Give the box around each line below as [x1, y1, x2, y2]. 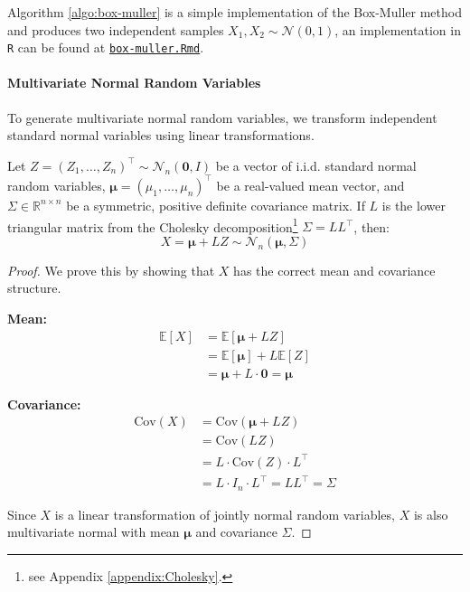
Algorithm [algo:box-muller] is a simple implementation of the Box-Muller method [7, 3, 462, 21]
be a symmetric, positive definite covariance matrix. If [66, 195, 365, 214]
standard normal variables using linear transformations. [7, 126, 315, 145]
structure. [7, 278, 61, 297]
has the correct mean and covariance [233, 260, 436, 279]
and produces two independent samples [7, 20, 224, 39]
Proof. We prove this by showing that [7, 260, 215, 279]
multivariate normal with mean [7, 522, 180, 541]
